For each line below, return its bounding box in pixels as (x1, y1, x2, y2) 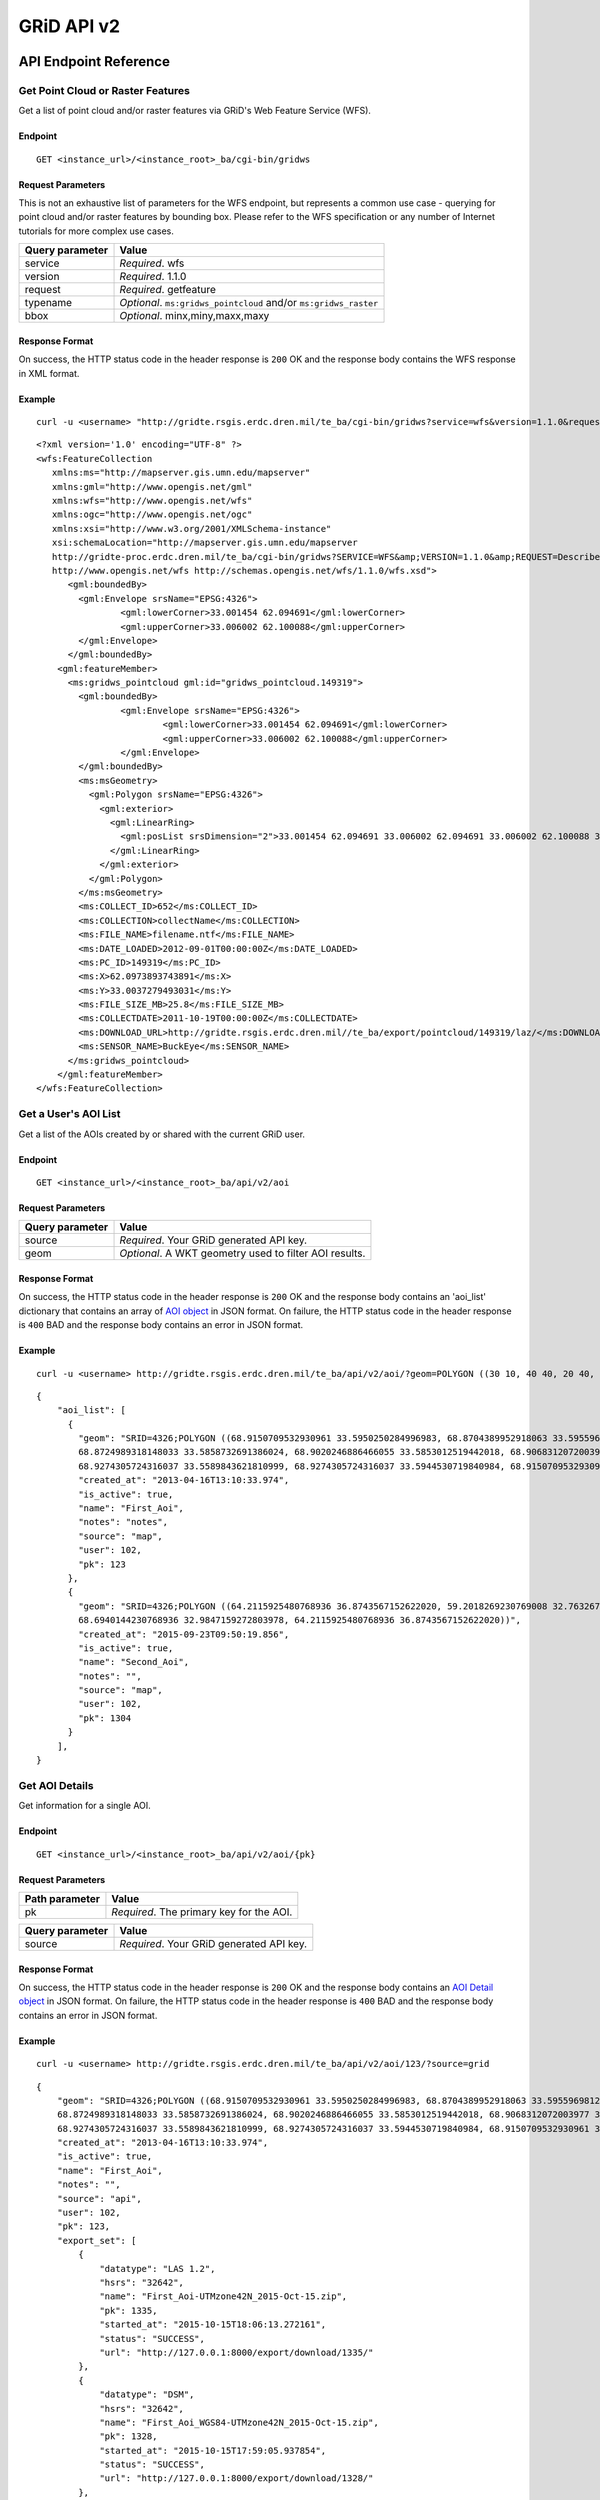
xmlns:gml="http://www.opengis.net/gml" (51, 481, 253, 492)
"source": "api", (56, 2193, 142, 2204)
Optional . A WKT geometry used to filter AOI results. (119, 1246, 366, 1260)
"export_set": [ (56, 2235, 137, 2246)
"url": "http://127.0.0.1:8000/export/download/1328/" (99, 2473, 374, 2484)
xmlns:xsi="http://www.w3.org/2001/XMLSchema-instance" (51, 523, 332, 534)
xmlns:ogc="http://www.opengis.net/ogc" (51, 509, 253, 520)
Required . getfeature (119, 283, 217, 297)
